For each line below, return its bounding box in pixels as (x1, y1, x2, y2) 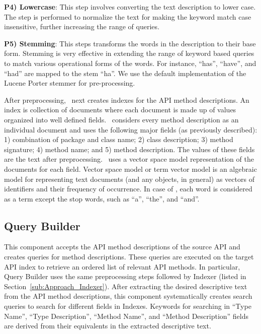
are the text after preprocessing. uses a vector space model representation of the (4, 154, 254, 164)
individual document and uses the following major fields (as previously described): (4, 124, 257, 135)
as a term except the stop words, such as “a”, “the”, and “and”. (4, 193, 200, 204)
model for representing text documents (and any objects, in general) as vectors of (4, 173, 254, 184)
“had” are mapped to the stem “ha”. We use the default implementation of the (4, 68, 246, 78)
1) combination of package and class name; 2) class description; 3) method (4, 134, 233, 145)
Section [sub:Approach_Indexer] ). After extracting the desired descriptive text (4, 281, 247, 291)
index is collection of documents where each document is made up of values (4, 104, 236, 115)
